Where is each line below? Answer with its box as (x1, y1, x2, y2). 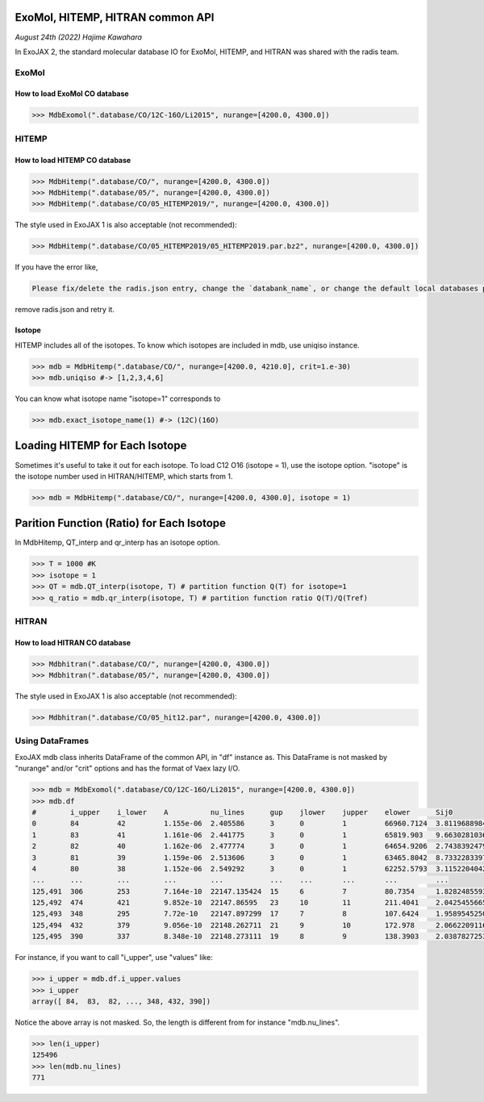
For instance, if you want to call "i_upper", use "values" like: (15, 953, 214, 962)
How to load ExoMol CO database (15, 89, 129, 98)
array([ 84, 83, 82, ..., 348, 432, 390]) (31, 997, 211, 1006)
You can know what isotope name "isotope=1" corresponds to (15, 394, 221, 403)
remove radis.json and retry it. (15, 305, 115, 315)
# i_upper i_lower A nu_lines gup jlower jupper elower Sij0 (31, 808, 453, 816)
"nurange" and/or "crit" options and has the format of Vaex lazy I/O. (15, 763, 240, 774)
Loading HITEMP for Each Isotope (15, 439, 187, 453)
